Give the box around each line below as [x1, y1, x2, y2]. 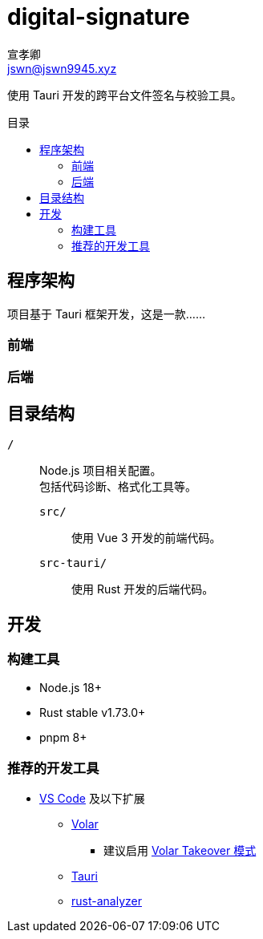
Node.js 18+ [39, 681, 103, 695]
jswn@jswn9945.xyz [7, 61, 117, 75]
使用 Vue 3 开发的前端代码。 [71, 531, 221, 545]
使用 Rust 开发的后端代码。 [71, 582, 214, 597]
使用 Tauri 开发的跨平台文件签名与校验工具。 [7, 87, 242, 102]
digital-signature [7, 3, 190, 30]
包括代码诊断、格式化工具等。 [39, 480, 196, 494]
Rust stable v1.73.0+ [39, 706, 146, 720]
